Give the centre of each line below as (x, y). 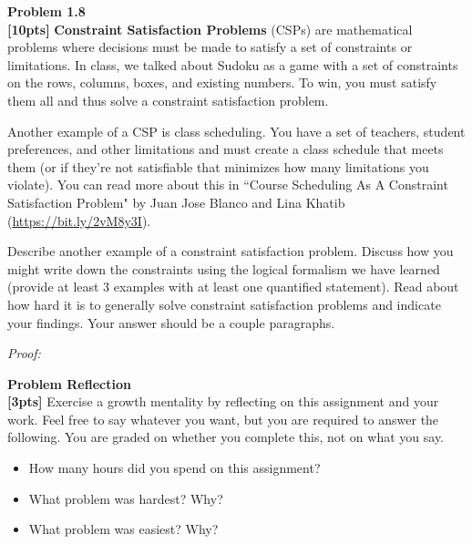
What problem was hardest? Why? (126, 498)
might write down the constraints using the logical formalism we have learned (224, 268)
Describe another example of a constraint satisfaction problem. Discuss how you (231, 251)
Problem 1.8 (46, 11)
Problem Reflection (69, 383)
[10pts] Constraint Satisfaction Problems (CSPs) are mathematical (210, 29)
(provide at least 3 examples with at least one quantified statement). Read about (233, 287)
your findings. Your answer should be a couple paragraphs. (171, 322)
